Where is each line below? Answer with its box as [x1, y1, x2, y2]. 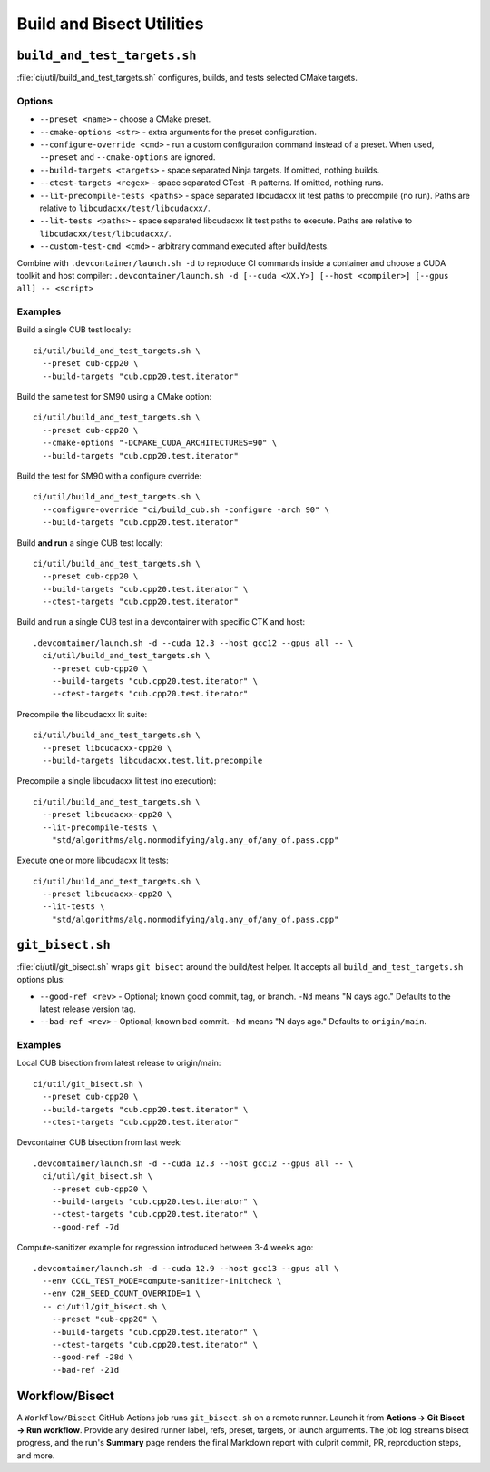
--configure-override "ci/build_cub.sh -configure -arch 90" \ [42, 504, 330, 515]
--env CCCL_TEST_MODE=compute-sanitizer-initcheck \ [42, 1276, 282, 1286]
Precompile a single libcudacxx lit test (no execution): [16, 776, 217, 786]
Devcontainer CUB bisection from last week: [16, 1137, 182, 1148]
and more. [16, 1449, 55, 1461]
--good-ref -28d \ [51, 1352, 134, 1362]
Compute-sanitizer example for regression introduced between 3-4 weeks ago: [16, 1242, 314, 1253]
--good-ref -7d [51, 1221, 120, 1232]
